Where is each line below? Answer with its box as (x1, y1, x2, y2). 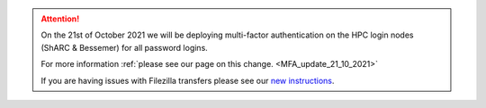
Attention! (40, 13, 80, 24)
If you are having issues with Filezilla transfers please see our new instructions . (40, 75, 335, 86)
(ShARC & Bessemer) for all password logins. (40, 42, 209, 53)
